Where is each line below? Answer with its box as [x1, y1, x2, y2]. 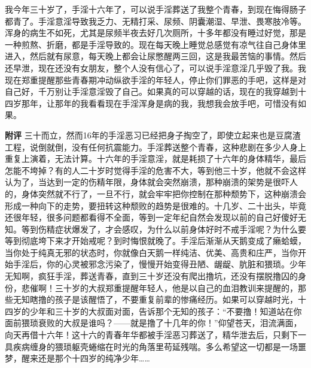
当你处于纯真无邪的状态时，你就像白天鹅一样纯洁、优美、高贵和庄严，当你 [5, 246, 298, 258]
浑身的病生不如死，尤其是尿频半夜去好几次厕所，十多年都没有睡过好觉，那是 [5, 26, 306, 39]
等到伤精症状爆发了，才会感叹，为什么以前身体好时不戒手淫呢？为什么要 [21, 222, 306, 235]
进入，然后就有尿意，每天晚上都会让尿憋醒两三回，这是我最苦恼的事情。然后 [5, 50, 306, 62]
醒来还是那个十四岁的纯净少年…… [21, 352, 150, 364]
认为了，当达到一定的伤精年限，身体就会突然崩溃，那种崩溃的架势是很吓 [5, 176, 289, 188]
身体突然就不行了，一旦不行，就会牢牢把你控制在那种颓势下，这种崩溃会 [21, 187, 306, 200]
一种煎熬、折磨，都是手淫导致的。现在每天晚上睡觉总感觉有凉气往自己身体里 [5, 38, 306, 50]
